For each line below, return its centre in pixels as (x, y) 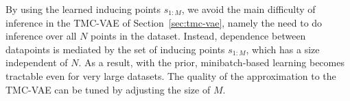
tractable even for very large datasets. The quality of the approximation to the (171, 75)
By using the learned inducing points (83, 9)
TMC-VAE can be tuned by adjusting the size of (108, 89)
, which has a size (283, 49)
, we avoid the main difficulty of (248, 9)
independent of (37, 62)
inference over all (41, 36)
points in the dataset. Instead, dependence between (198, 36)
